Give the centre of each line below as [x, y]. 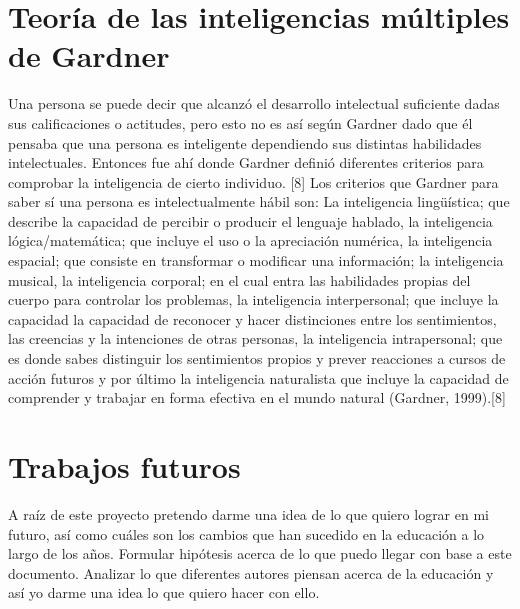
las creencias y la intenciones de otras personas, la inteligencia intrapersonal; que [255, 338]
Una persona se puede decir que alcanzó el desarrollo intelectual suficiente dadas [254, 103]
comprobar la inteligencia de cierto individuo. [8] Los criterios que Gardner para [253, 181]
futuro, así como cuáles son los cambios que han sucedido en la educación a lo [246, 533]
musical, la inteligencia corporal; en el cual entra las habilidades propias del [239, 279]
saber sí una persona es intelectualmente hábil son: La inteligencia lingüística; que [259, 201]
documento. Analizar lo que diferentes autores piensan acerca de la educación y [251, 572]
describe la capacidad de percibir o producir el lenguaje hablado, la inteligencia [250, 220]
